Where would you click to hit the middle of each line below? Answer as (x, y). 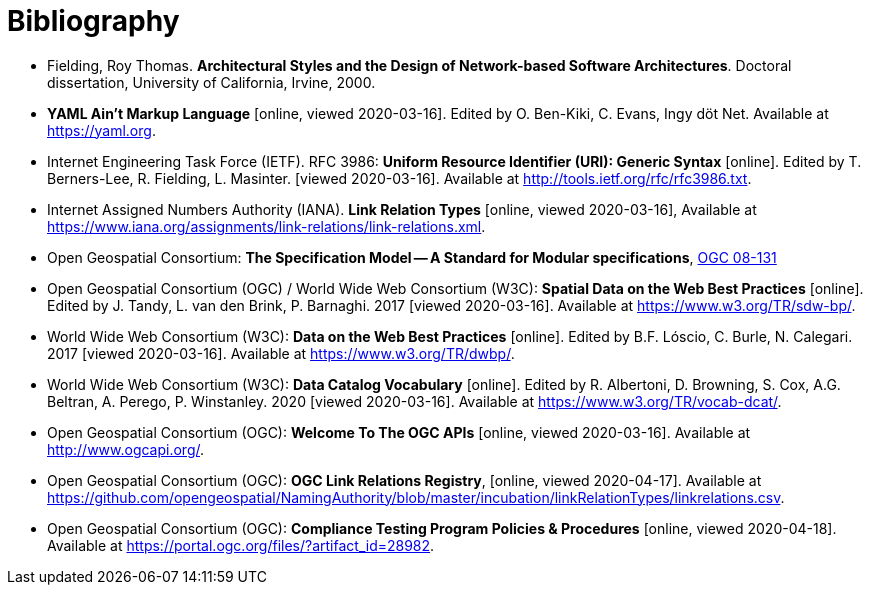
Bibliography (93, 21)
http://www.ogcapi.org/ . (126, 449)
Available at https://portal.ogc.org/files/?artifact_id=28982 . (241, 545)
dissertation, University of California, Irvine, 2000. (211, 82)
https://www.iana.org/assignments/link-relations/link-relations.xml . (266, 226)
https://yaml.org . (101, 130)
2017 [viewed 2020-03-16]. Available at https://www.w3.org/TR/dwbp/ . (281, 353)
